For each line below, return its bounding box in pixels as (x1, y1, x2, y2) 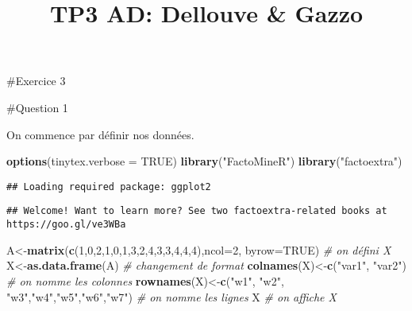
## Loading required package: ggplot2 (6, 181, 211, 192)
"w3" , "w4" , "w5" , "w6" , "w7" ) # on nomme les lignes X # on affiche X (6, 288, 337, 305)
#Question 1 (6, 99, 68, 115)
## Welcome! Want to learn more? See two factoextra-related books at (6, 205, 387, 217)
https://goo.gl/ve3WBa (6, 219, 126, 231)
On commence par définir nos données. (6, 126, 194, 142)
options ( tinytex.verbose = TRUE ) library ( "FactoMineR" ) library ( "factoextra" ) (6, 153, 402, 169)
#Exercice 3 (6, 72, 66, 89)
